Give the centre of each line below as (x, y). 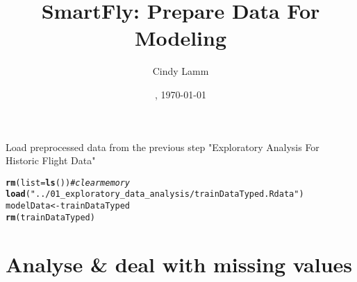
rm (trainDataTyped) (50, 217)
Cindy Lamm (181, 71)
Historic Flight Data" (51, 160)
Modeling (181, 38)
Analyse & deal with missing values (179, 264)
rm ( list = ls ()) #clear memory (68, 183)
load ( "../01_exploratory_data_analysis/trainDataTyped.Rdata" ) (155, 194)
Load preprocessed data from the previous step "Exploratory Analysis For (163, 147)
